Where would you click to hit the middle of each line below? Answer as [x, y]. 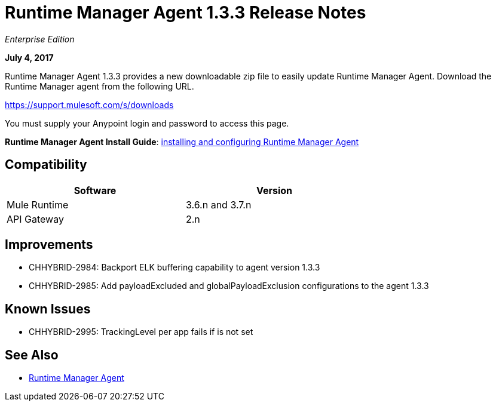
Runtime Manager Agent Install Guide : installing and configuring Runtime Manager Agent [182, 142]
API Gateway [35, 219]
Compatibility [46, 165]
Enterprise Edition [40, 39]
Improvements [49, 245]
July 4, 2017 [29, 57]
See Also [32, 355]
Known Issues [48, 309]
